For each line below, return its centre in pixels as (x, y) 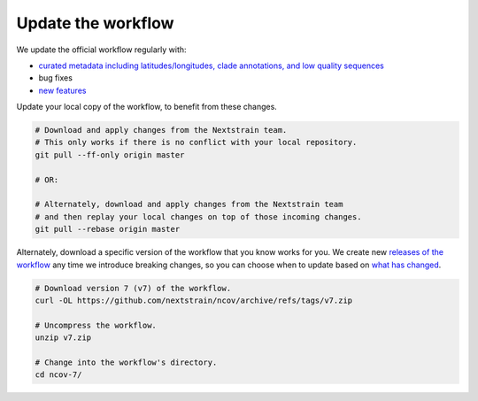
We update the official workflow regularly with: (101, 50)
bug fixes (55, 78)
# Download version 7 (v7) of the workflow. (133, 288)
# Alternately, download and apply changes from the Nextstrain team (189, 204)
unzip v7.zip (63, 338)
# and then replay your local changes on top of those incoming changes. (198, 216)
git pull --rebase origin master (108, 229)
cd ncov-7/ (58, 375)
